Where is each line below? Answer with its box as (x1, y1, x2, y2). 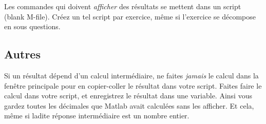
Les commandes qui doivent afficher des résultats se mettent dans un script (4, 1, 241, 11)
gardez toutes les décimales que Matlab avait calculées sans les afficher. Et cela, (4, 100, 254, 111)
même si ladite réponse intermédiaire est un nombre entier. (4, 110, 189, 121)
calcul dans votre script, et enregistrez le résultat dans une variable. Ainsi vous (4, 90, 252, 101)
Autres (4, 46, 41, 62)
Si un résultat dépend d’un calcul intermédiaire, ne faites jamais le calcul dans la (4, 70, 259, 80)
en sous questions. (4, 21, 61, 32)
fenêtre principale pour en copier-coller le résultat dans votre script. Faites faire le (4, 80, 262, 91)
